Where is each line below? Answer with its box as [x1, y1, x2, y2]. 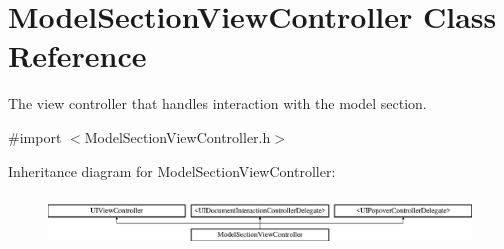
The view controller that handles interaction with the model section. [8, 93, 427, 114]
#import [8, 126, 62, 147]
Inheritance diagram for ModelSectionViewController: [8, 160, 336, 181]
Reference [8, 35, 147, 76]
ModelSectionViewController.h [84, 126, 271, 147]
